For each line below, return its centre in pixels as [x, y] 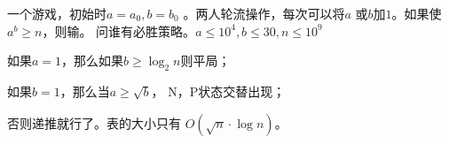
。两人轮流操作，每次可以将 [264, 13]
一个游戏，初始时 [57, 13]
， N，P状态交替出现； [218, 91]
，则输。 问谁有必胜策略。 [119, 30]
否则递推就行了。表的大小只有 [94, 122]
